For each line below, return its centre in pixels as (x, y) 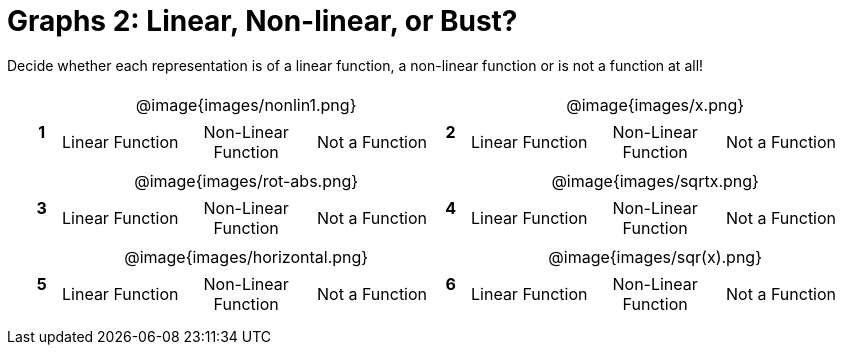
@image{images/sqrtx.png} (655, 180)
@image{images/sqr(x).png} (655, 256)
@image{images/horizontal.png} (246, 256)
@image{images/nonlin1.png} (246, 104)
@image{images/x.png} (655, 104)
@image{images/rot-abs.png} (246, 180)
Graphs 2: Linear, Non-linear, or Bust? (262, 21)
